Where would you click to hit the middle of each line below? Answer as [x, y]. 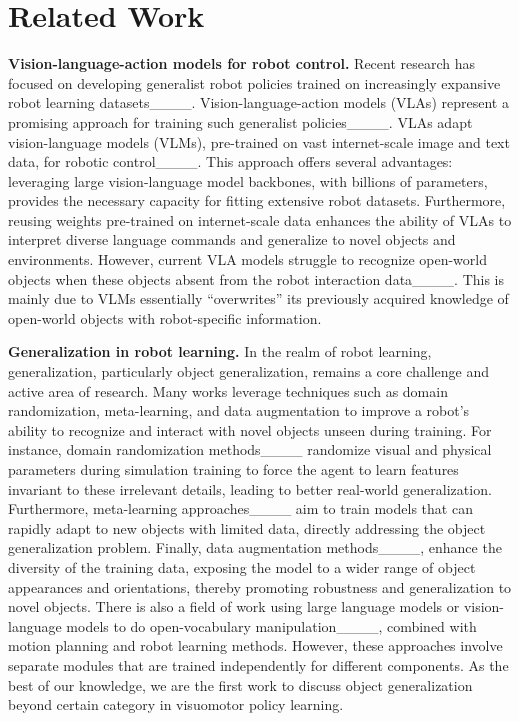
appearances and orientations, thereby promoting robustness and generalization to [260, 586]
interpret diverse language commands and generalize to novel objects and [232, 239]
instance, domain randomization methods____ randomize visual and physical [250, 449]
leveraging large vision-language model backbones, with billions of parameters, [248, 180]
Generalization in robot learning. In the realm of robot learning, [220, 351]
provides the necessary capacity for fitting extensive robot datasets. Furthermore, [257, 200]
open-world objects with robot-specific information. [165, 317]
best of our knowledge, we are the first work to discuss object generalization [240, 684]
